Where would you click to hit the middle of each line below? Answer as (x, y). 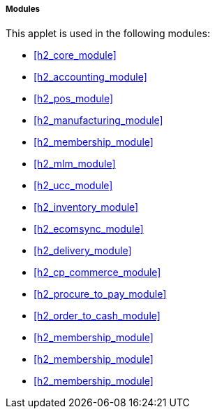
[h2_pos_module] (74, 99)
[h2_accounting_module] (90, 77)
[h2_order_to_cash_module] (97, 316)
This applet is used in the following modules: (108, 34)
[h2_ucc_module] (73, 186)
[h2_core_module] (75, 55)
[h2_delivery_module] (83, 251)
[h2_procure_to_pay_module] (100, 294)
